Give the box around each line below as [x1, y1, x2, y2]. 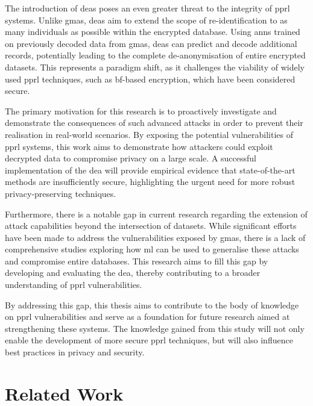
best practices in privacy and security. [5, 346, 145, 358]
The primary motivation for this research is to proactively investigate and [5, 104, 277, 117]
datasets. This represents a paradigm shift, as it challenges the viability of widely [5, 60, 305, 73]
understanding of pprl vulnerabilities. [5, 278, 142, 291]
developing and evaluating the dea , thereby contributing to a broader [5, 266, 261, 279]
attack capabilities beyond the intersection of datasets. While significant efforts [5, 219, 297, 232]
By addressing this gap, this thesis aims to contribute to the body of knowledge [5, 298, 299, 311]
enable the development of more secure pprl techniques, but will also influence [5, 334, 293, 346]
